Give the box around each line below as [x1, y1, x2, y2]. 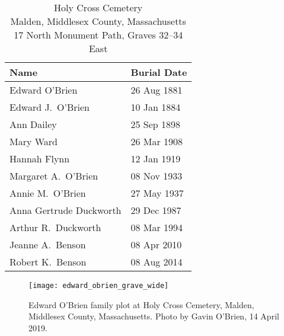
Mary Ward [9, 135, 58, 148]
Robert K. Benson [9, 255, 87, 268]
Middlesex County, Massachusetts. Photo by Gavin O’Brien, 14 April [28, 310, 279, 322]
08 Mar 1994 [130, 220, 183, 234]
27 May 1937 [130, 186, 184, 200]
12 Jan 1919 [130, 152, 181, 165]
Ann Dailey [9, 117, 57, 131]
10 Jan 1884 [130, 100, 181, 114]
